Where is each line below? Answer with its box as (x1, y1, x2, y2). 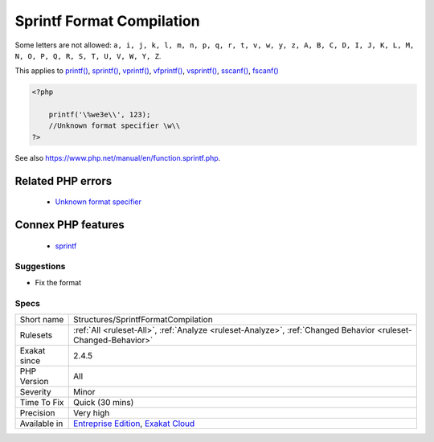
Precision (19, 407, 55, 418)
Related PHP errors (14, 174, 113, 188)
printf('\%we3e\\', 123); (48, 110, 151, 120)
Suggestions (14, 261, 66, 272)
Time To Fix (19, 396, 64, 407)
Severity (19, 386, 51, 397)
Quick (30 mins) (73, 396, 134, 407)
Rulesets (19, 329, 52, 341)
